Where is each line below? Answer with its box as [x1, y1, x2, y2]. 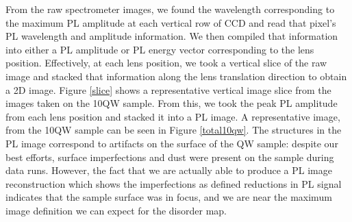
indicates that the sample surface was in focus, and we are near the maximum [5, 190, 332, 204]
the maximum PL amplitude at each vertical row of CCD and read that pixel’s [5, 15, 336, 29]
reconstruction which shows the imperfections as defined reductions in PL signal [5, 176, 342, 190]
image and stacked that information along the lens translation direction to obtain [5, 69, 347, 83]
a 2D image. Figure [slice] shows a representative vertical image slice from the [5, 82, 331, 97]
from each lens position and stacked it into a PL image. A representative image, [5, 109, 340, 123]
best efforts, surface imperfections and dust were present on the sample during [5, 149, 334, 164]
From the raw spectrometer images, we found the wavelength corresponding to [5, 2, 335, 16]
